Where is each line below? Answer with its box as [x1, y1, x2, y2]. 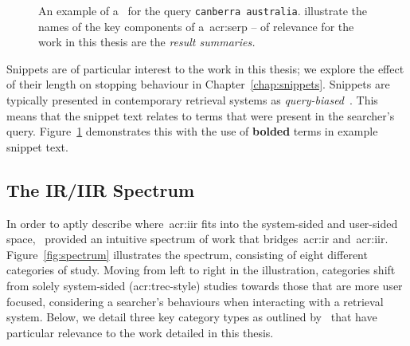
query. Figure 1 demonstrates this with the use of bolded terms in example [6, 123, 378, 140]
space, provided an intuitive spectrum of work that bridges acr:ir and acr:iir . [6, 230, 389, 247]
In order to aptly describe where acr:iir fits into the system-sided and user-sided [6, 214, 398, 231]
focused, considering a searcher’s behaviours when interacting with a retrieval [6, 293, 384, 309]
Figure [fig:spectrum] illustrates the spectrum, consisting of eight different [6, 246, 368, 262]
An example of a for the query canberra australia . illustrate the [38, 2, 367, 18]
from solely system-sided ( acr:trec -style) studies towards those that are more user [6, 277, 403, 293]
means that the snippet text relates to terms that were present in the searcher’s [6, 107, 395, 124]
